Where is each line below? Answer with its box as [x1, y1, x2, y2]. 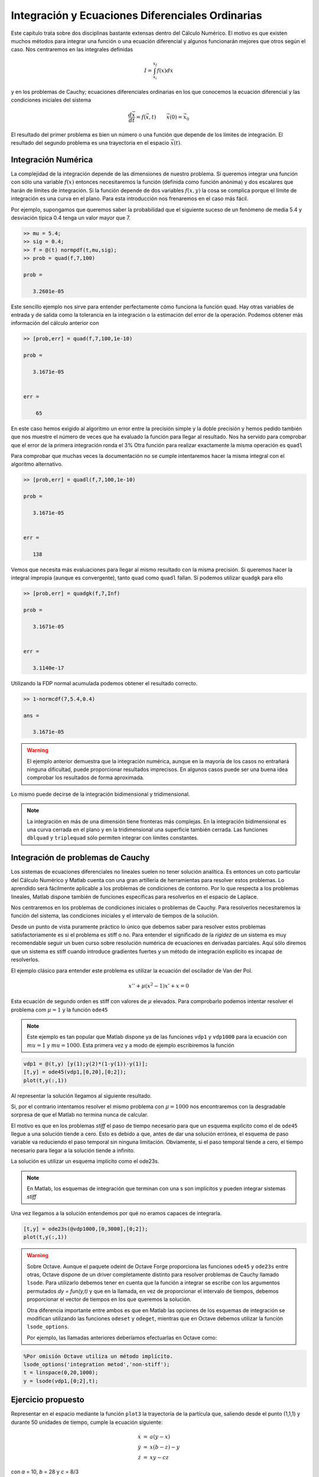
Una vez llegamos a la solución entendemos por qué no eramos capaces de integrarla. [11, 1209, 222, 1216]
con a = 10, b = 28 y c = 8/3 [11, 1468, 79, 1475]
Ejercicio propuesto [11, 1395, 85, 1405]
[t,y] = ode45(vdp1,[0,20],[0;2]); [23, 1069, 126, 1075]
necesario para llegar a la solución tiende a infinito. [11, 1147, 135, 1154]
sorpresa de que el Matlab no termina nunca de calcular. [11, 1111, 149, 1118]
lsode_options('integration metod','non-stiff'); [23, 1361, 170, 1368]
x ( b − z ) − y [149, 1443, 180, 1450]
